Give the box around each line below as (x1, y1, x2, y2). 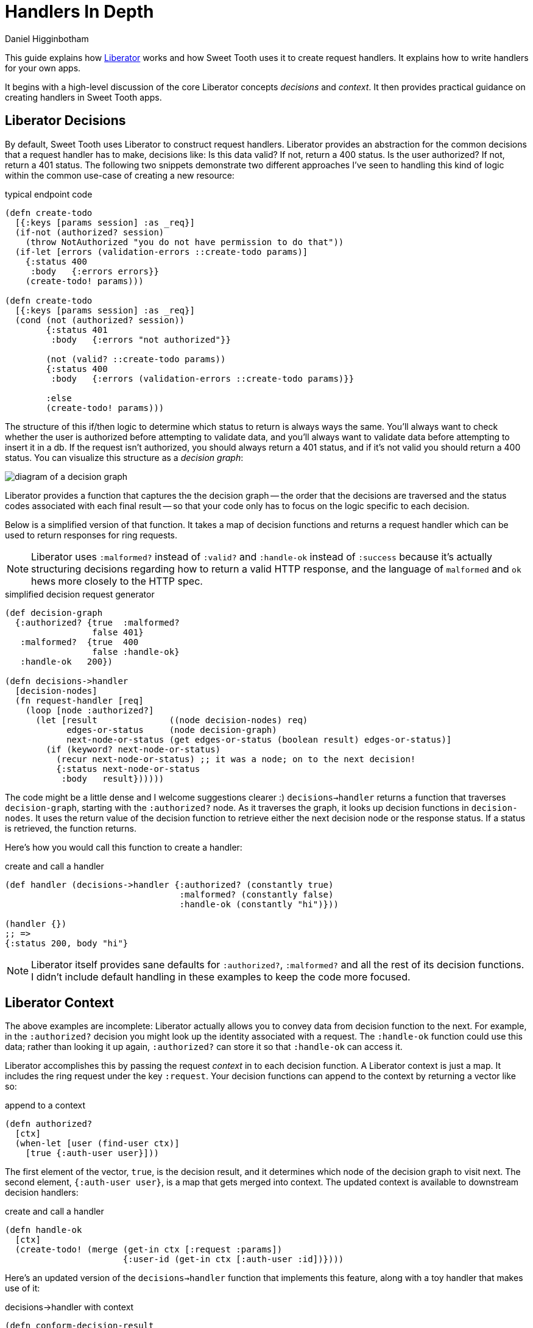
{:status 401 (46, 324, 108, 335)
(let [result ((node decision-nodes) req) (35, 715, 308, 725)
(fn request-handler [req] (15, 695, 144, 705)
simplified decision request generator (5, 588, 155, 599)
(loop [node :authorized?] (25, 705, 154, 715)
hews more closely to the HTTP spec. (31, 574, 203, 587)
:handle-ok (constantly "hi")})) (179, 899, 339, 909)
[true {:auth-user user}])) (25, 1148, 159, 1158)
